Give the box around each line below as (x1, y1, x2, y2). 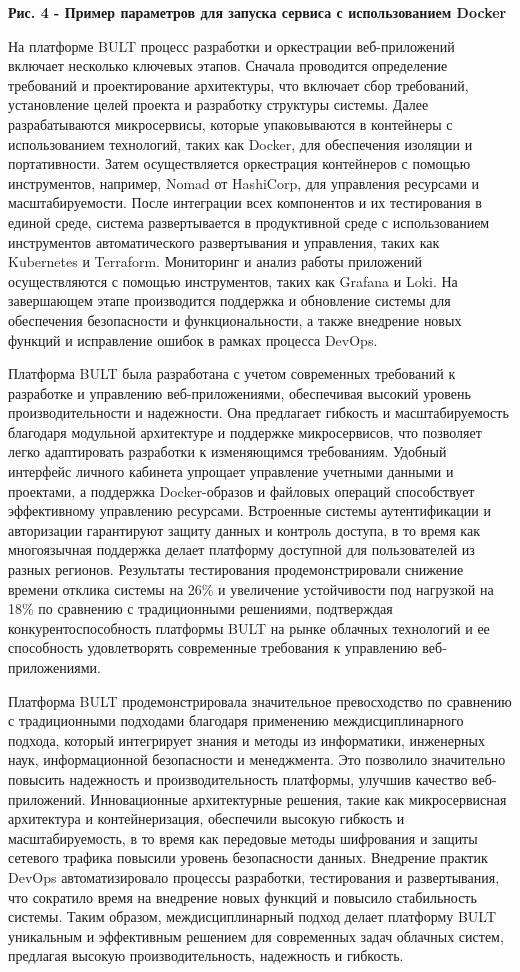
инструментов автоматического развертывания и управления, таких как (8, 231, 440, 252)
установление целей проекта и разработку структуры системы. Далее (8, 94, 429, 115)
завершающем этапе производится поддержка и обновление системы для (8, 290, 451, 311)
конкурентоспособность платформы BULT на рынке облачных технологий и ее (8, 617, 490, 638)
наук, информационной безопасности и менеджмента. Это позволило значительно (8, 749, 506, 770)
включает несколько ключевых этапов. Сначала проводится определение (8, 55, 448, 76)
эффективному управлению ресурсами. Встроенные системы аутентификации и (8, 500, 491, 521)
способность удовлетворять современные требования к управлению (8, 637, 418, 658)
